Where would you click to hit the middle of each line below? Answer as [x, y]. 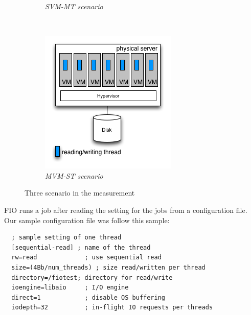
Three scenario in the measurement [80, 193]
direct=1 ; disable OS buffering [88, 297]
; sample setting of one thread [66, 238]
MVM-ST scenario [74, 175]
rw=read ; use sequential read [86, 258]
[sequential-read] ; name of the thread [81, 247]
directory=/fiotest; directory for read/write [92, 277]
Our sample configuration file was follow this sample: [87, 220]
